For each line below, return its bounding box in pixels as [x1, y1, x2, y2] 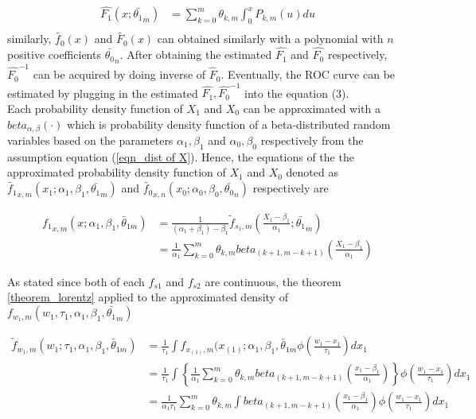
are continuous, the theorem [205, 273, 341, 289]
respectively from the [260, 132, 364, 149]
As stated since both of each [7, 273, 145, 289]
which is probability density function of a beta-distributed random [67, 115, 391, 132]
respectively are [252, 180, 329, 196]
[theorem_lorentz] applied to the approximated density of [7, 289, 288, 305]
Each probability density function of [7, 99, 183, 116]
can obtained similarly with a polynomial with [157, 30, 384, 47]
